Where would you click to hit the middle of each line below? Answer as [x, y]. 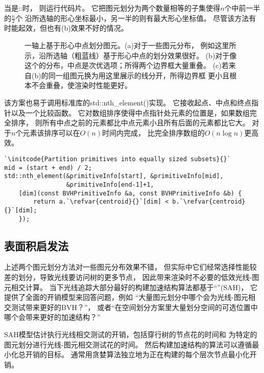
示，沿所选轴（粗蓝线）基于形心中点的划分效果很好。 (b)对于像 [131, 55]
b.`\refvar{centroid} [209, 202]
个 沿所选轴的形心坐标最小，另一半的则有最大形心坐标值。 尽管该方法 [132, 18]
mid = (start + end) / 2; [48, 168]
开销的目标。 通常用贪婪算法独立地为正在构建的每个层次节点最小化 [137, 354]
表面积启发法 [36, 245]
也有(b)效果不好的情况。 [87, 28]
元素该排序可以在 [51, 132]
